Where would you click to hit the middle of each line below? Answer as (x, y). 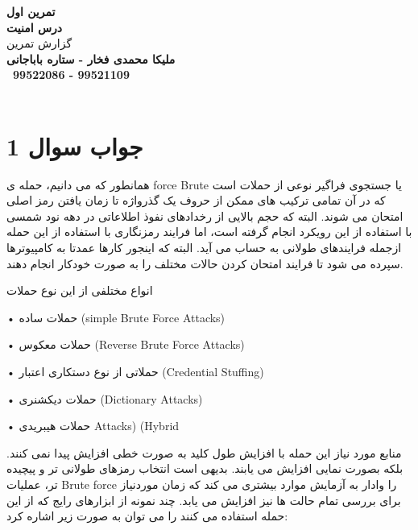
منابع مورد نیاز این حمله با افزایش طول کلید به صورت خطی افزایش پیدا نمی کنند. (204, 452)
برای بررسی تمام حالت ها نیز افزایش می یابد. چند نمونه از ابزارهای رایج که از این (204, 500)
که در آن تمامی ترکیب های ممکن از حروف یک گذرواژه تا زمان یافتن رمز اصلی (196, 200)
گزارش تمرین (39, 43)
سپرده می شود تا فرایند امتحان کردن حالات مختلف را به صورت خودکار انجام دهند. (205, 263)
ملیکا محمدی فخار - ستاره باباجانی (91, 58)
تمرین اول (31, 11)
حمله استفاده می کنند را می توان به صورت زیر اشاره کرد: (147, 516)
